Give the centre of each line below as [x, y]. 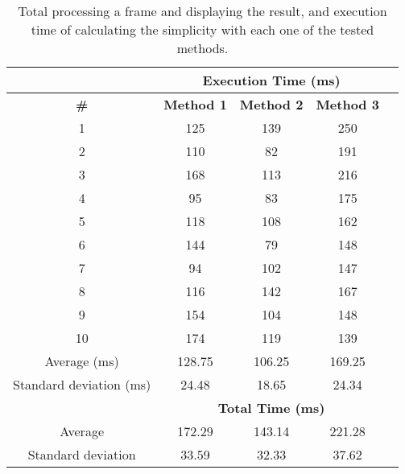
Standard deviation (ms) [82, 384]
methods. [202, 48]
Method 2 [271, 104]
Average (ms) [82, 361]
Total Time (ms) [271, 408]
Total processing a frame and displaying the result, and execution [202, 11]
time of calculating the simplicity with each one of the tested [202, 29]
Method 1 [195, 104]
